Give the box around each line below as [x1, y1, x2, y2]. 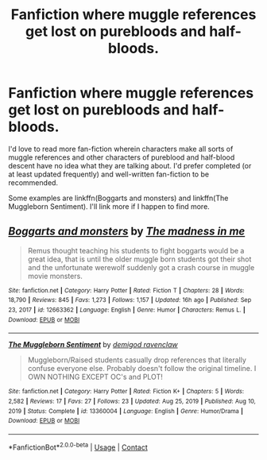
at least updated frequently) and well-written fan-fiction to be [8, 169, 209, 179]
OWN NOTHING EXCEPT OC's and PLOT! [27, 372, 163, 382]
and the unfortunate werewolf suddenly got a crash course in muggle [27, 262, 255, 272]
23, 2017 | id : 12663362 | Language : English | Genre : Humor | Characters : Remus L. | [8, 306, 246, 315]
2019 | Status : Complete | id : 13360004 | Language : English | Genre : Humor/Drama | [8, 407, 244, 415]
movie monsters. [27, 271, 83, 280]
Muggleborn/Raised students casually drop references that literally [27, 355, 246, 365]
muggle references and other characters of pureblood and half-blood [8, 153, 235, 162]
